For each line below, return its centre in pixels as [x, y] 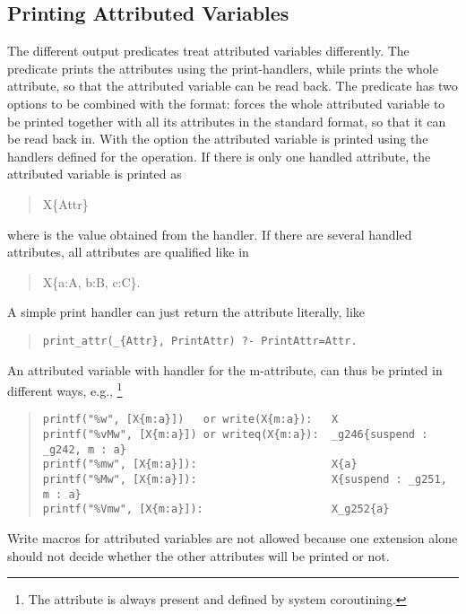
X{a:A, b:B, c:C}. [91, 281]
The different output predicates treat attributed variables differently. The [208, 51]
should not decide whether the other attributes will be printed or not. [198, 555]
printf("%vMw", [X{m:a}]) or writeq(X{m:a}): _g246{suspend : [235, 435]
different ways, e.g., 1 [65, 389]
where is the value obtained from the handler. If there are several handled [210, 234]
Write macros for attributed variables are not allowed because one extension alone [233, 538]
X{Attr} [65, 203]
